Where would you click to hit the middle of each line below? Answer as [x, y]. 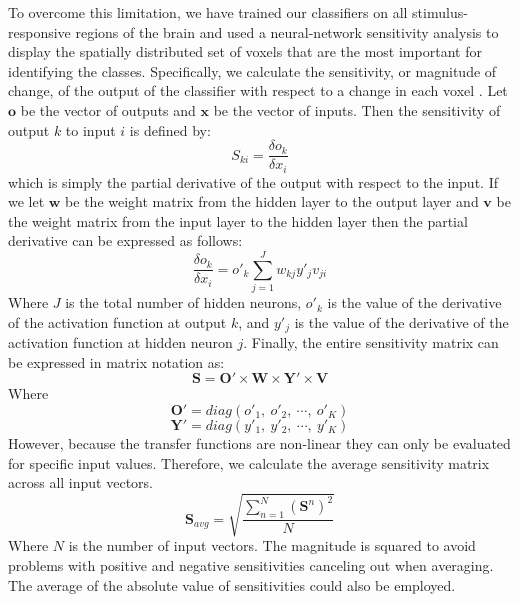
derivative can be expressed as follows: [125, 240]
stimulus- [440, 12]
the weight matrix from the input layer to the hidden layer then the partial [238, 220]
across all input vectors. [80, 482]
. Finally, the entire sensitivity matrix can [371, 342]
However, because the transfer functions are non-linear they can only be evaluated [259, 443]
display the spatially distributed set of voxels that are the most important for [245, 51]
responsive [39, 31]
